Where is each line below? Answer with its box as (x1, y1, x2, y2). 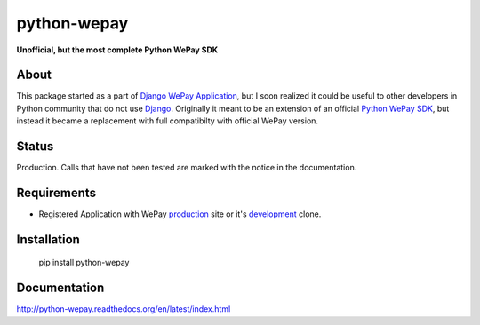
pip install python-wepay (38, 258, 130, 268)
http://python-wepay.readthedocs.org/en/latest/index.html (16, 304, 231, 314)
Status (16, 139, 54, 155)
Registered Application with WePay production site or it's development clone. (38, 209, 322, 219)
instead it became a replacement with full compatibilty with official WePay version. (16, 115, 319, 126)
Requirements (16, 185, 97, 200)
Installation (16, 232, 80, 247)
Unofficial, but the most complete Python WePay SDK (16, 44, 219, 55)
